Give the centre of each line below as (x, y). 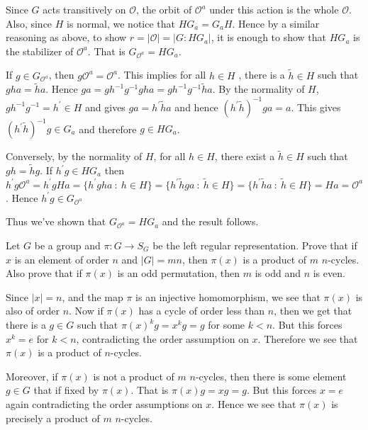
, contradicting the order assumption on (162, 338)
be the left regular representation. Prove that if (255, 245)
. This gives (316, 107)
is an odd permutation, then (179, 273)
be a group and (67, 245)
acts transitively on (84, 9)
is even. (329, 273)
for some (227, 324)
